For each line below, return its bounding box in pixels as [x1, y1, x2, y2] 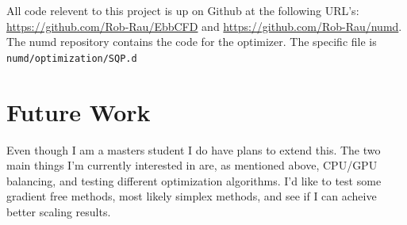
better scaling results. [6, 203, 111, 219]
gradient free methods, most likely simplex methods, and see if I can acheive [6, 188, 377, 204]
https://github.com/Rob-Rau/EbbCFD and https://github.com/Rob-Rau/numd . [6, 17, 402, 34]
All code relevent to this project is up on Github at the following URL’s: [6, 2, 359, 18]
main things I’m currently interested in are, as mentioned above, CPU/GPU [6, 157, 378, 174]
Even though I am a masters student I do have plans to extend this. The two [6, 141, 381, 158]
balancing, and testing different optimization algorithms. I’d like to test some [6, 172, 382, 189]
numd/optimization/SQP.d [6, 52, 137, 64]
